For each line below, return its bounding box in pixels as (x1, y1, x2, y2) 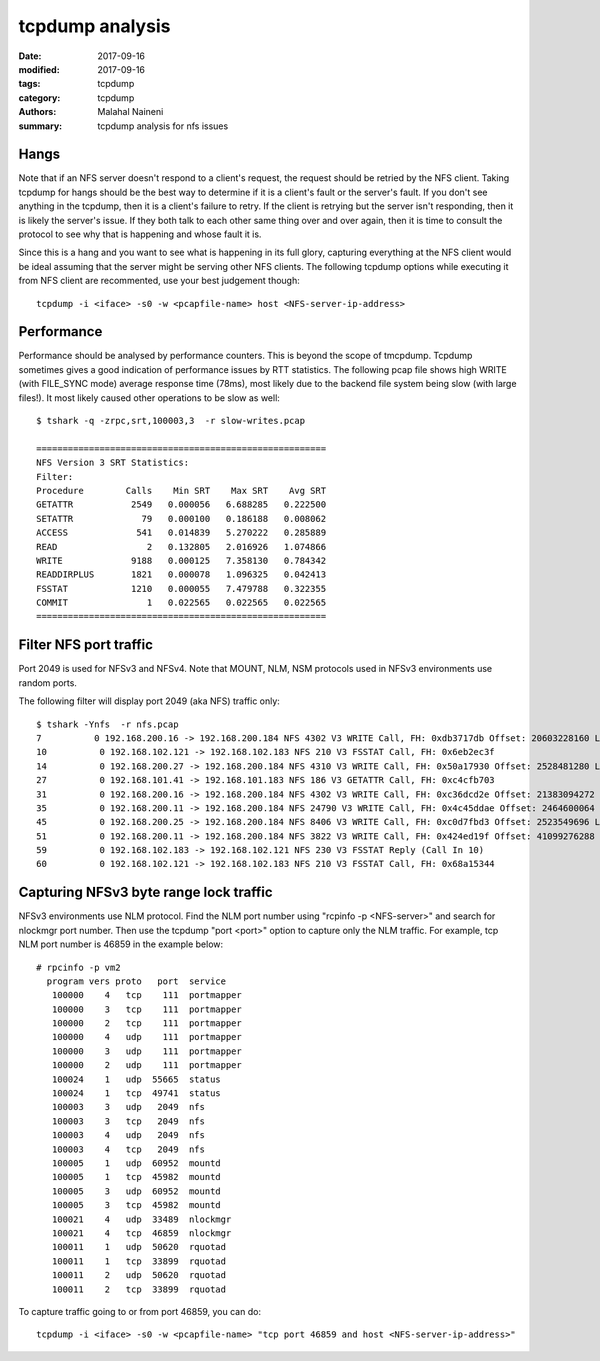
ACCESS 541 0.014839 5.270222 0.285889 (36, 527, 327, 539)
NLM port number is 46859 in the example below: (18, 938, 224, 950)
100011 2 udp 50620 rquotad (51, 1270, 227, 1281)
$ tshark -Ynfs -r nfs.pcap (36, 718, 179, 730)
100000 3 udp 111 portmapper (51, 1045, 242, 1057)
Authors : (18, 106, 57, 118)
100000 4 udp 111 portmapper (51, 1031, 242, 1043)
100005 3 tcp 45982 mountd (51, 1200, 222, 1211)
